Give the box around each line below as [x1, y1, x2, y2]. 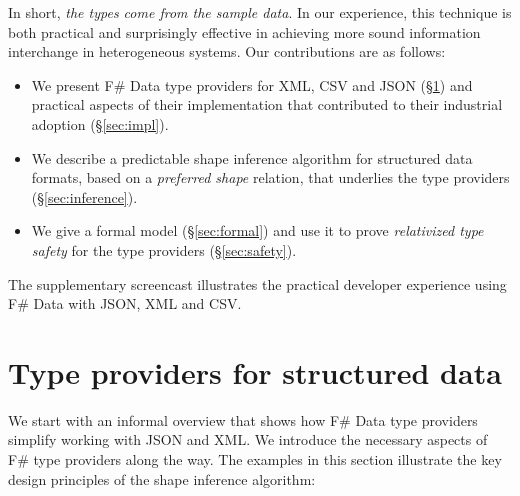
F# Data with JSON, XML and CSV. [8, 293, 242, 314]
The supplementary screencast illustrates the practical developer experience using [8, 273, 507, 294]
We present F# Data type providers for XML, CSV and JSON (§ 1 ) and [31, 74, 473, 95]
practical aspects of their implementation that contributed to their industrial [31, 94, 503, 115]
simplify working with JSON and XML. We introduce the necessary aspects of [8, 429, 488, 450]
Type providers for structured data [8, 351, 502, 392]
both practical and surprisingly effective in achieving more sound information [8, 21, 481, 42]
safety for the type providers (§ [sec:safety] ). [31, 239, 297, 260]
